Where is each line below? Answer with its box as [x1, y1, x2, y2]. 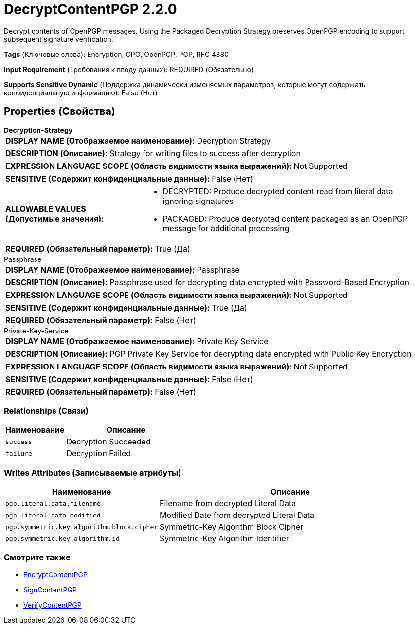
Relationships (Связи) [4, 406, 89, 416]
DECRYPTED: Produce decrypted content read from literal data [162, 186, 393, 196]
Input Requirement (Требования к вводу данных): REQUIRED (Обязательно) [4, 65, 254, 74]
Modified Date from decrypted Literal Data [160, 510, 315, 520]
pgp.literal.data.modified [5, 511, 101, 519]
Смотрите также [4, 553, 71, 563]
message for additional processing [162, 223, 289, 233]
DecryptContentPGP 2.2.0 [4, 1, 177, 18]
